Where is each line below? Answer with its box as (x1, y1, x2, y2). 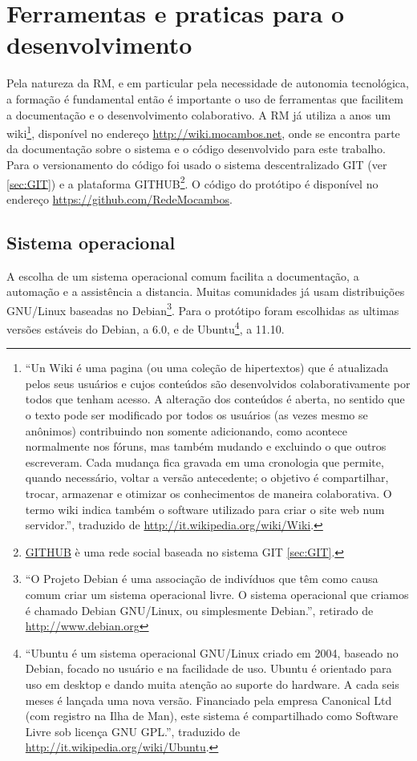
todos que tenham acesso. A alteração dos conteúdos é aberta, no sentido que (25, 391, 405, 407)
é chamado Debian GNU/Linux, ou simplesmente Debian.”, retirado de (25, 601, 374, 618)
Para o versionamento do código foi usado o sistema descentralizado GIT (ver (6, 156, 387, 172)
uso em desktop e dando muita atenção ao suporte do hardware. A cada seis (25, 675, 399, 692)
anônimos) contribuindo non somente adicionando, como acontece (25, 422, 347, 439)
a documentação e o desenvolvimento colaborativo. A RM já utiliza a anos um (6, 106, 391, 123)
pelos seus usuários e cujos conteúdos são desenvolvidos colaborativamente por (25, 374, 411, 391)
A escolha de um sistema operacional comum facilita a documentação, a (6, 267, 359, 284)
